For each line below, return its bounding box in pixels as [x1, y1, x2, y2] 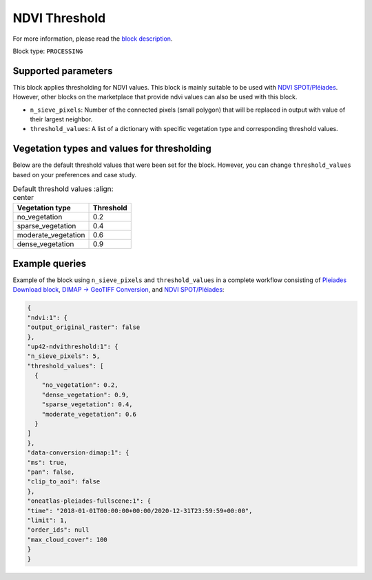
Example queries [12, 257, 87, 269]
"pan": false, [27, 468, 75, 476]
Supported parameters [12, 65, 113, 77]
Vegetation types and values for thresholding [12, 143, 211, 154]
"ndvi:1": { [27, 314, 68, 321]
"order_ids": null [27, 526, 90, 534]
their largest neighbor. [30, 115, 93, 123]
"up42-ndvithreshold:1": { [27, 342, 118, 350]
